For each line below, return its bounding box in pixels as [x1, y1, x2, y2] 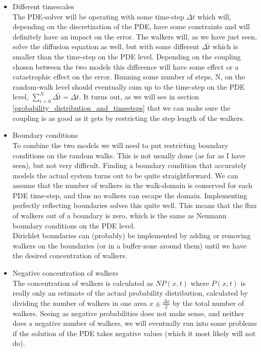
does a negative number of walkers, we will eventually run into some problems [12, 318, 257, 328]
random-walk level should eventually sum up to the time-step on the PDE [12, 81, 245, 92]
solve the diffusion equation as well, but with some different [12, 41, 200, 52]
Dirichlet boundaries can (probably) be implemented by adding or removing [12, 230, 251, 241]
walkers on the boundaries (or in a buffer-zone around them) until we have [12, 240, 247, 251]
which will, [197, 11, 231, 22]
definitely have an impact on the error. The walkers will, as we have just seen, [12, 31, 257, 42]
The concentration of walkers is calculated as [12, 277, 154, 288]
